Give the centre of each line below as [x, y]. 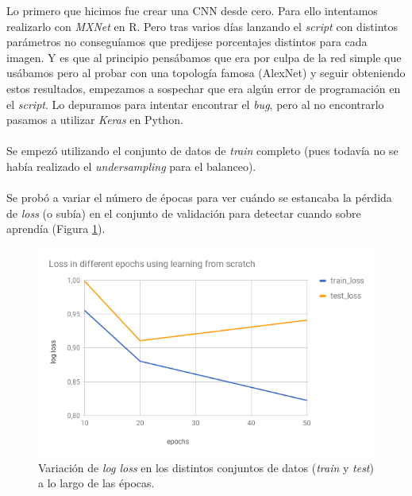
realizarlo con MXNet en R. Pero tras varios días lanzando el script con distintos [202, 26]
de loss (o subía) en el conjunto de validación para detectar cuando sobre [184, 213]
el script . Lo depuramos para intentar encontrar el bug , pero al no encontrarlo [195, 104]
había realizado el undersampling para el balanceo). [131, 166]
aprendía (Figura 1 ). [56, 229]
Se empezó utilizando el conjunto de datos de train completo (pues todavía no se [202, 151]
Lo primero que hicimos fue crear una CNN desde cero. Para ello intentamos [192, 10]
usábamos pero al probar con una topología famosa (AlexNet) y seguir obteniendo [206, 73]
